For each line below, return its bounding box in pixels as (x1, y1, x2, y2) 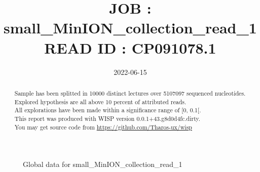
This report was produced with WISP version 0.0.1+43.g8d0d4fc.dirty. (14, 114, 201, 122)
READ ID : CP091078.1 (44, 37, 216, 58)
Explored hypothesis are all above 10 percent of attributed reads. (14, 97, 187, 106)
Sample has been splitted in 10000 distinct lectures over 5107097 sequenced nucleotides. (14, 89, 246, 97)
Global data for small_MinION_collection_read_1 (23, 159, 182, 169)
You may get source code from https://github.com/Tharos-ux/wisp (14, 122, 192, 131)
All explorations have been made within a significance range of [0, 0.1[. (14, 106, 201, 114)
